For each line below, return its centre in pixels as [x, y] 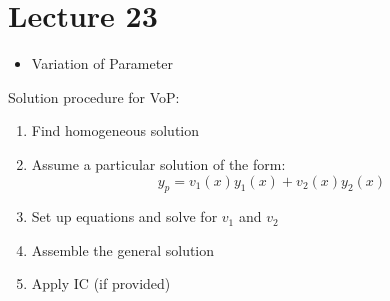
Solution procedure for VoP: [94, 96]
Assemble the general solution [123, 249]
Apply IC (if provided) [101, 283]
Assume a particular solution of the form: [158, 163]
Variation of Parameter [102, 63]
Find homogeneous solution [115, 130]
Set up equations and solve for [124, 216]
